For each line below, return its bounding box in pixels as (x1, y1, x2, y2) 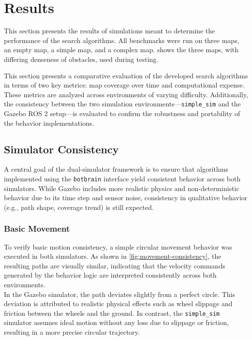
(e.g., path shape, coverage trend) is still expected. (4, 202, 154, 212)
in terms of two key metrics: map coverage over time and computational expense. (4, 80, 245, 90)
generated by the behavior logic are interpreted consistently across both (4, 270, 217, 280)
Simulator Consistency (4, 141, 119, 156)
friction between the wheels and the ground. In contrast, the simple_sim (4, 308, 220, 318)
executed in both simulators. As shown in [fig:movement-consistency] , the (4, 251, 221, 261)
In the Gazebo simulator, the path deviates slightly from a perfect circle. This (4, 289, 235, 299)
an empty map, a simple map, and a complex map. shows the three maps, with (4, 44, 239, 55)
